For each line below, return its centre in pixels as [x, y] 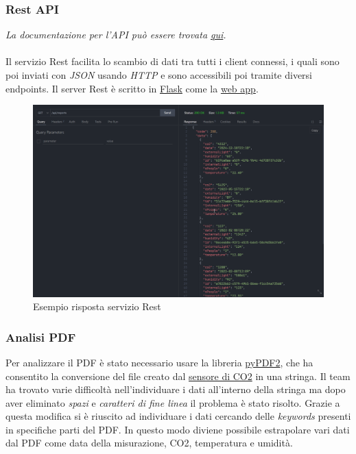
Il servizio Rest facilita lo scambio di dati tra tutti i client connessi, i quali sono [173, 61]
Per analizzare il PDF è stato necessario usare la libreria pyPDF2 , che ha [159, 362]
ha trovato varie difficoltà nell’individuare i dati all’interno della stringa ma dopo [176, 389]
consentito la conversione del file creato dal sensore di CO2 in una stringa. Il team [178, 376]
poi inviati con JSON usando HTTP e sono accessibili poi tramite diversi [159, 75]
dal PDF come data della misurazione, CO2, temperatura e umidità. [149, 443]
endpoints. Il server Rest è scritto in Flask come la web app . [132, 88]
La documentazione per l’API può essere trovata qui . [116, 35]
